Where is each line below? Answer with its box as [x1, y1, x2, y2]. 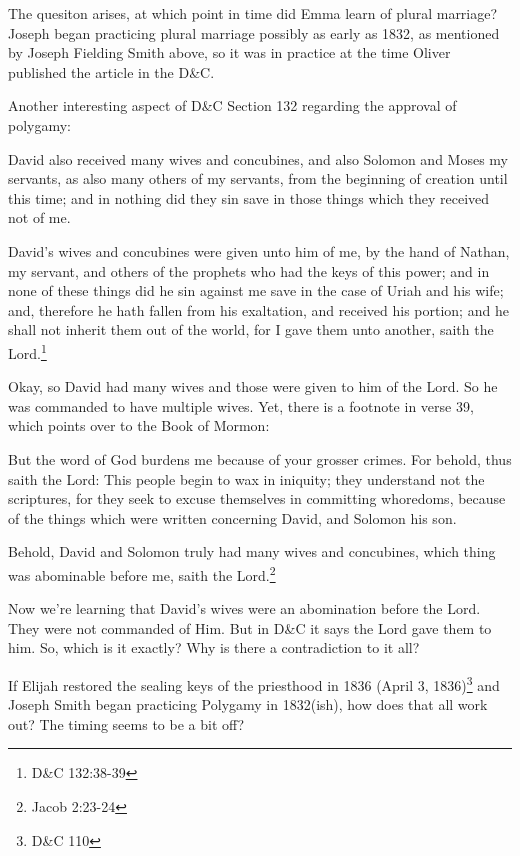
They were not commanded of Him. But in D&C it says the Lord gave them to [8, 617, 492, 638]
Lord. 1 [8, 339, 47, 363]
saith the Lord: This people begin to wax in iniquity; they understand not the [8, 468, 485, 489]
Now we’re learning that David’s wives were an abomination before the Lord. [8, 598, 481, 619]
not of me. [8, 207, 71, 228]
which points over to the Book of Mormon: [8, 415, 270, 436]
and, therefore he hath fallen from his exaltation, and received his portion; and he [8, 299, 509, 320]
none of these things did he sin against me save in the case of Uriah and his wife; [8, 280, 504, 301]
